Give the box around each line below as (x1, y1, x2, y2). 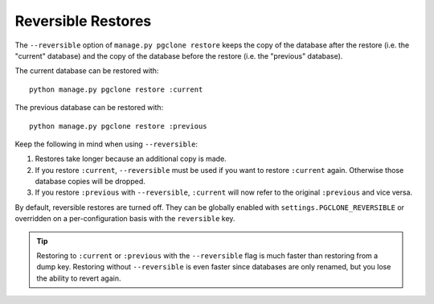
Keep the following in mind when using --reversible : (14, 139, 199, 149)
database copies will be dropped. (35, 177, 146, 187)
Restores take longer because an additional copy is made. (35, 154, 227, 164)
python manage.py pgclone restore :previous (29, 121, 208, 130)
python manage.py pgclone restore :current (29, 84, 203, 94)
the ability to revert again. (36, 273, 121, 283)
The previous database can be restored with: (14, 103, 164, 113)
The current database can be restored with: (14, 66, 159, 76)
